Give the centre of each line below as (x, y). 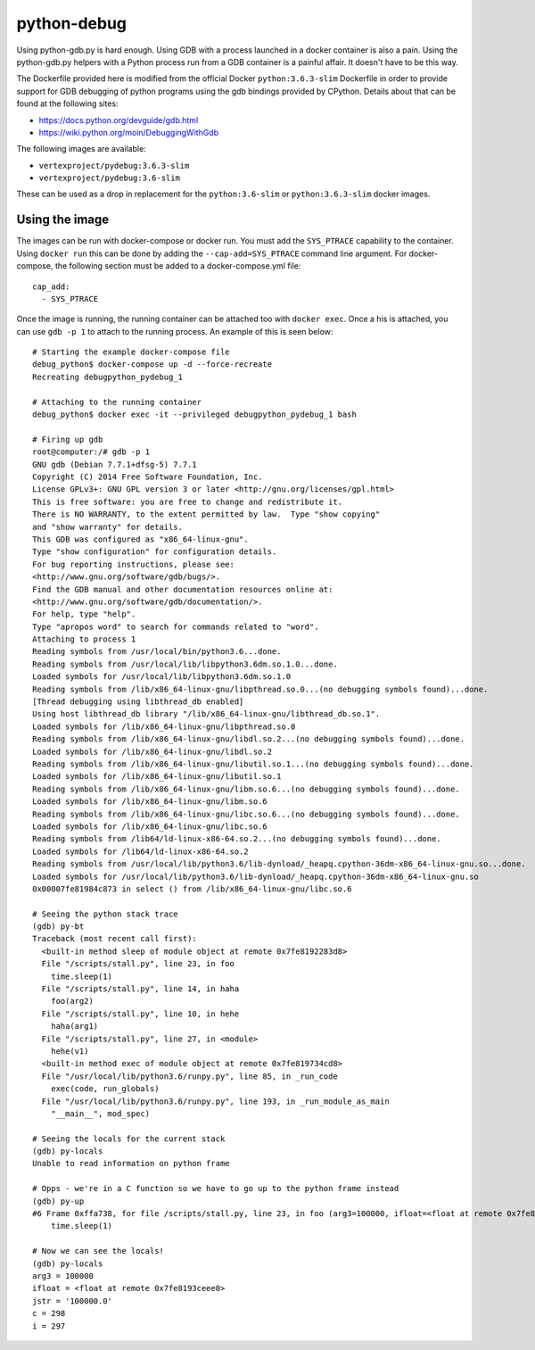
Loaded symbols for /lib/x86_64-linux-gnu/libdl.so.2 (152, 751)
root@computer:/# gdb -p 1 (91, 452)
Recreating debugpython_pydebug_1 (107, 377)
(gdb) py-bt (58, 927)
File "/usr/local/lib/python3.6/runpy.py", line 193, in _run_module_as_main (215, 1101)
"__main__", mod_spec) (100, 1114)
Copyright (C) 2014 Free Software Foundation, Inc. (148, 477)
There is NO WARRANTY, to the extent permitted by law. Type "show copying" (206, 514)
